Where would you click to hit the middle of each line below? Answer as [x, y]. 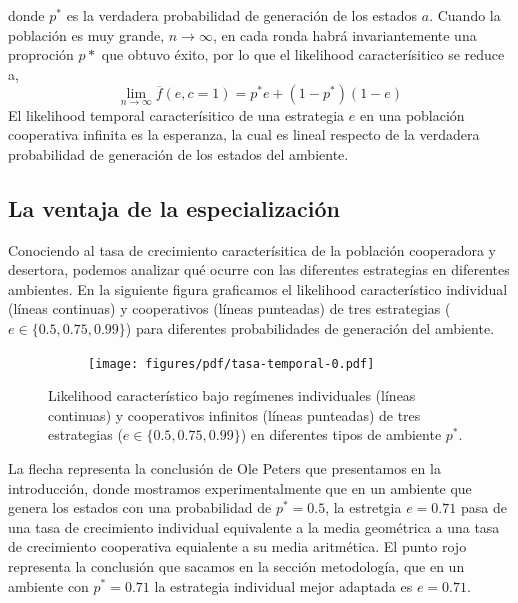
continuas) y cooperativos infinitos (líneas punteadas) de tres [234, 414]
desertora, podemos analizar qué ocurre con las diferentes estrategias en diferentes [259, 269]
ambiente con [48, 585]
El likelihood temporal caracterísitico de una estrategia [176, 114]
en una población [412, 114]
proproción [41, 54]
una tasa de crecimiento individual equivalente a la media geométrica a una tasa [254, 526]
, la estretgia [363, 507]
